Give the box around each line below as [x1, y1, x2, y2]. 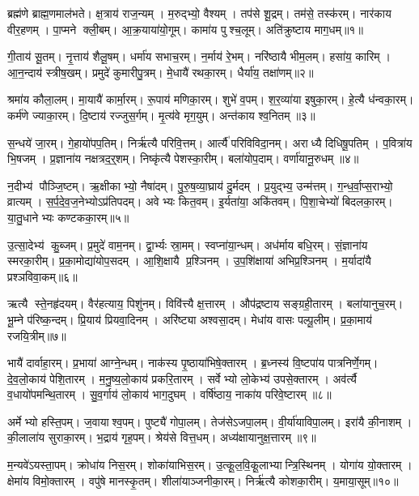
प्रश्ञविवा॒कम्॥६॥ [7, 267, 78, 284]
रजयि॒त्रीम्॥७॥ [7, 327, 66, 344]
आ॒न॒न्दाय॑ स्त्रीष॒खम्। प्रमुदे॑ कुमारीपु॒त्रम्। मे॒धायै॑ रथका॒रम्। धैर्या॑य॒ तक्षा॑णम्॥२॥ [7, 63, 314, 80]
